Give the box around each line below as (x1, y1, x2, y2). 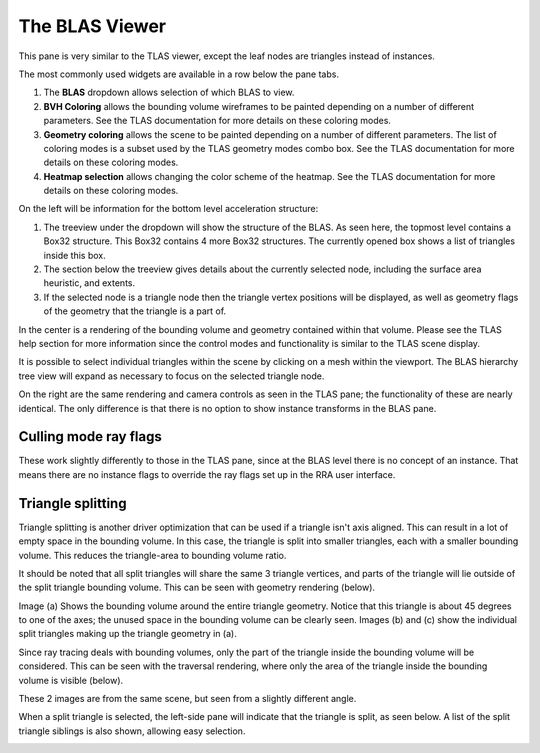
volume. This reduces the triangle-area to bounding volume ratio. (18, 549, 287, 561)
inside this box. (43, 249, 107, 261)
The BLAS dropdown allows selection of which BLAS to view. (43, 86, 295, 99)
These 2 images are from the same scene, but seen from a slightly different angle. (18, 693, 357, 705)
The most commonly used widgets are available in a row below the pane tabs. (18, 68, 340, 80)
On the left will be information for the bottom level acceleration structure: (18, 203, 319, 215)
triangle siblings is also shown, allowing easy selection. (18, 725, 246, 737)
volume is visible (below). (18, 674, 124, 686)
